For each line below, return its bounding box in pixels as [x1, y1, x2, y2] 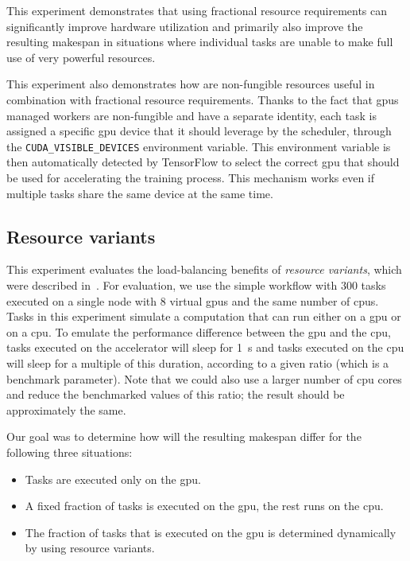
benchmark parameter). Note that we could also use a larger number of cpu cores [6, 370, 402, 387]
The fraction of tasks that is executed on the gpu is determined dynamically [25, 524, 396, 540]
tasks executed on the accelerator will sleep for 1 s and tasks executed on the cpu [6, 339, 404, 356]
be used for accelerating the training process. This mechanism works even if [6, 169, 375, 185]
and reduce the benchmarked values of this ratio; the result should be [6, 386, 345, 403]
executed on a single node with [6, 292, 157, 309]
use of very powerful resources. [6, 49, 156, 65]
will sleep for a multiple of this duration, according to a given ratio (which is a [6, 354, 389, 371]
